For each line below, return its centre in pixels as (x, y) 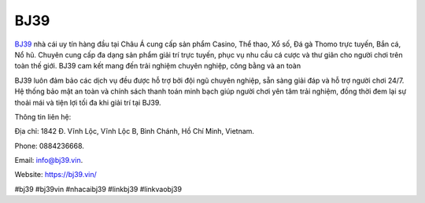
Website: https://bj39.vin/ (56, 175)
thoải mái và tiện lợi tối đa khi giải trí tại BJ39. (88, 102)
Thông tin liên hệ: (43, 116)
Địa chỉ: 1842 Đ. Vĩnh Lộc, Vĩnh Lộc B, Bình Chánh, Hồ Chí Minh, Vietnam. (135, 131)
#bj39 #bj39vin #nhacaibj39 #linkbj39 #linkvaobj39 (98, 189)
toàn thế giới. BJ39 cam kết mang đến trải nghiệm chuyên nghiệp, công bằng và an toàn (158, 66)
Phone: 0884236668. (49, 146)
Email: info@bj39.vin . (49, 161)
